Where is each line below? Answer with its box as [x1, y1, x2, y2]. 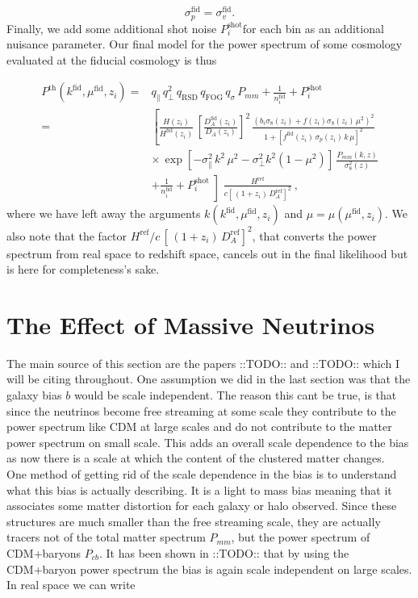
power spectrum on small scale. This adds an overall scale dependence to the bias [6, 433, 409, 450]
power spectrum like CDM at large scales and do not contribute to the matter [6, 418, 392, 435]
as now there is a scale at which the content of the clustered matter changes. [6, 450, 385, 466]
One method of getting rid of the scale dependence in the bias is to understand [6, 466, 397, 483]
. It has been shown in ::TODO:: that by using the [99, 545, 349, 561]
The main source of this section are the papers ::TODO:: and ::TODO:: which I [6, 354, 399, 371]
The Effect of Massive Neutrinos [6, 307, 375, 341]
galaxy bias [6, 387, 62, 404]
